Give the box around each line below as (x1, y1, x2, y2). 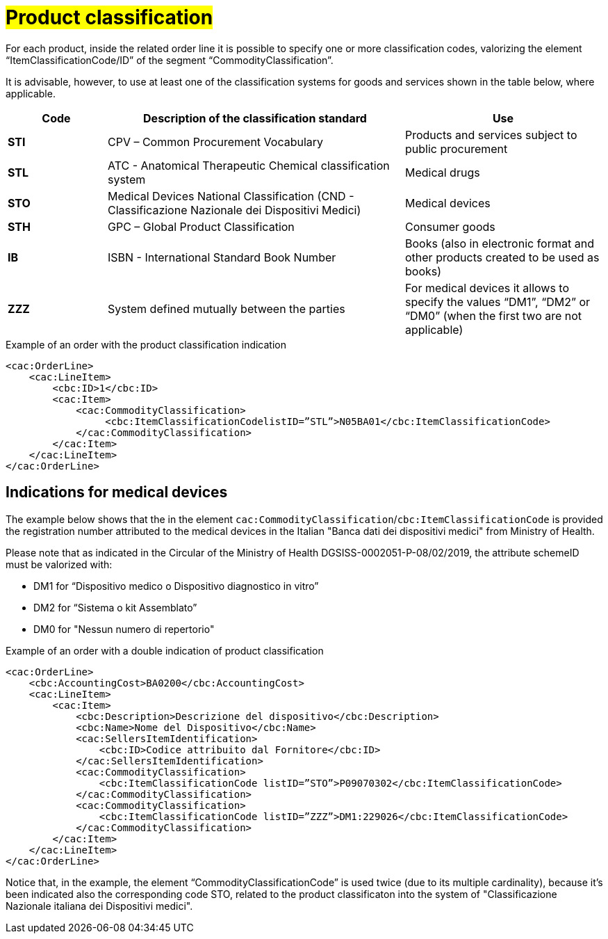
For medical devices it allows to (404, 280, 570, 295)
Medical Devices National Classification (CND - (107, 188, 354, 203)
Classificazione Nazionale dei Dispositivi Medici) (107, 202, 361, 217)
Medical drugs (404, 165, 480, 179)
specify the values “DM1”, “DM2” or (404, 294, 591, 309)
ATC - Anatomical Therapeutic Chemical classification (107, 158, 390, 172)
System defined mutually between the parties (107, 301, 345, 316)
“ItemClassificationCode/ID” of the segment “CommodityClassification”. (6, 54, 334, 66)
